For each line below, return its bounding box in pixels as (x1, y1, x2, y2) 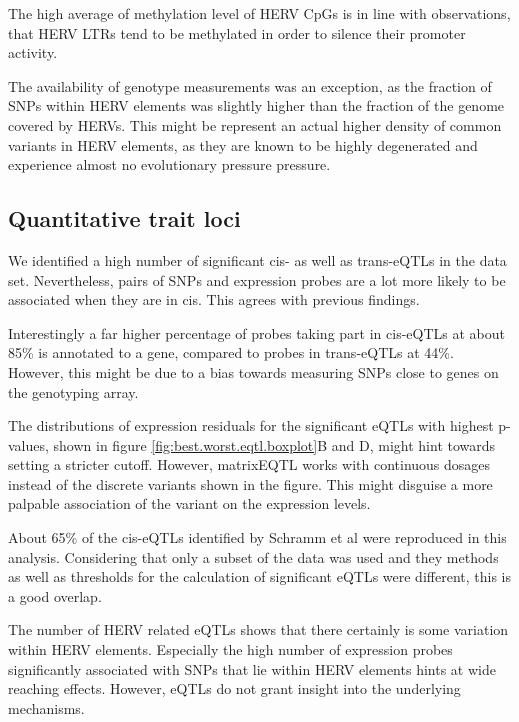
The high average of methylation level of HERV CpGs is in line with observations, (8, 3, 511, 23)
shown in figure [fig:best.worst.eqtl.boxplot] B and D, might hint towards (53, 434, 496, 455)
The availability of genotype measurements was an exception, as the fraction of (8, 75, 492, 96)
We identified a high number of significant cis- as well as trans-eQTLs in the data (8, 249, 507, 270)
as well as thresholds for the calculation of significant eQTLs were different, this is (8, 566, 511, 587)
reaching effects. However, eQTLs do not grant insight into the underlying (8, 678, 461, 699)
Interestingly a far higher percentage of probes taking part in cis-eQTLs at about (8, 322, 505, 343)
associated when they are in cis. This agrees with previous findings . (8, 289, 420, 310)
